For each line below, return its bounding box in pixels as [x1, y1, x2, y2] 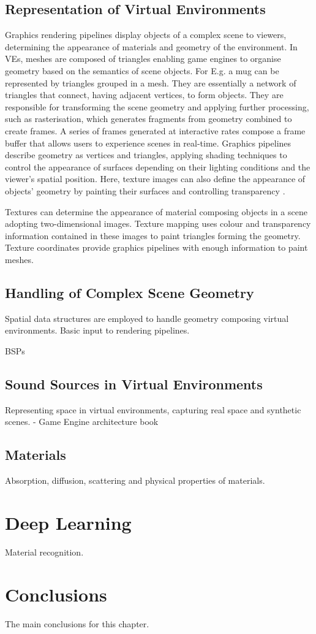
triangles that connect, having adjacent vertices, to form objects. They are [5, 88, 284, 101]
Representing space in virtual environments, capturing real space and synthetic [5, 403, 301, 416]
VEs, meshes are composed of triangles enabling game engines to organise [5, 52, 281, 65]
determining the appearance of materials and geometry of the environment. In [5, 40, 298, 53]
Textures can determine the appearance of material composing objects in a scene [5, 205, 307, 218]
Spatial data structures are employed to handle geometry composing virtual [5, 311, 289, 324]
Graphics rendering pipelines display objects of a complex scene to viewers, [5, 28, 287, 41]
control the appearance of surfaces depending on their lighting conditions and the [5, 160, 310, 173]
